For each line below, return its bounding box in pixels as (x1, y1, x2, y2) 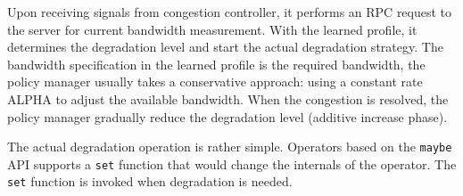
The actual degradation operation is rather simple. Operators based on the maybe (7, 137, 452, 156)
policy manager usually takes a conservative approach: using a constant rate (7, 72, 423, 91)
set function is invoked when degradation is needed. (7, 172, 293, 191)
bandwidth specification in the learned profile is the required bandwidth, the (7, 54, 426, 73)
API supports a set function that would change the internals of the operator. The (7, 154, 457, 173)
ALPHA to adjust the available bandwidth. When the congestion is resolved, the (7, 89, 449, 108)
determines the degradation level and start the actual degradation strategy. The (7, 37, 443, 56)
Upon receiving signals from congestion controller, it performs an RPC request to (7, 3, 452, 20)
